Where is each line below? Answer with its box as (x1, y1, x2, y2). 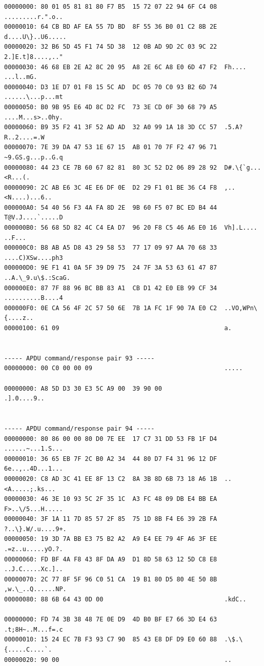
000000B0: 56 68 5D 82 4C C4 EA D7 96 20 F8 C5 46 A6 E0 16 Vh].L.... (4, 224, 257, 232)
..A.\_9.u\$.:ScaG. (4, 274, 70, 282)
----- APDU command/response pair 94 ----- (4, 425, 155, 432)
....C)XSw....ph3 (4, 254, 63, 261)
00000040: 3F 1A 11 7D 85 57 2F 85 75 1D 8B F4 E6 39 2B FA (4, 515, 217, 523)
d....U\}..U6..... (4, 33, 67, 41)
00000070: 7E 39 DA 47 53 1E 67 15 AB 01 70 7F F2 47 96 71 (4, 144, 217, 151)
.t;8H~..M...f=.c (4, 625, 63, 633)
